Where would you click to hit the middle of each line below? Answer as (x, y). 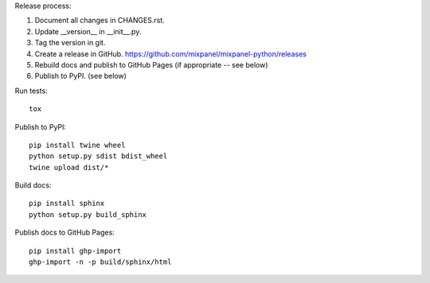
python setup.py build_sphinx (88, 214)
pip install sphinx (67, 204)
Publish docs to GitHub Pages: (64, 233)
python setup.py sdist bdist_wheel (98, 156)
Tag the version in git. (70, 43)
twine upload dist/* (69, 167)
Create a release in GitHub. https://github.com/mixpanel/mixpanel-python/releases (170, 54)
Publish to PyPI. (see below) (81, 76)
